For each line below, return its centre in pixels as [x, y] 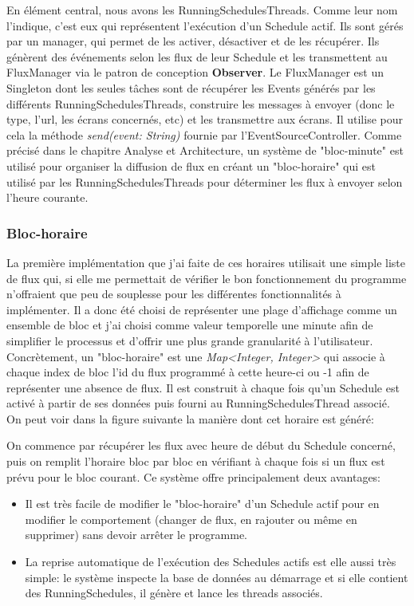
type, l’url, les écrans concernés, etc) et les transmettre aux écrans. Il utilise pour [205, 119]
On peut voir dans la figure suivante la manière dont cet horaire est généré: [190, 418]
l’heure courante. [47, 197]
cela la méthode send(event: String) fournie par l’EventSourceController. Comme [204, 134]
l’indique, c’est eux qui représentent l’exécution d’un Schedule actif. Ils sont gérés [205, 25]
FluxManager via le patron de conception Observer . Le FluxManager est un [195, 72]
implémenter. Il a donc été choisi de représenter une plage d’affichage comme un [202, 309]
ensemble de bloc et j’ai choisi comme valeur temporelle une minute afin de [190, 325]
